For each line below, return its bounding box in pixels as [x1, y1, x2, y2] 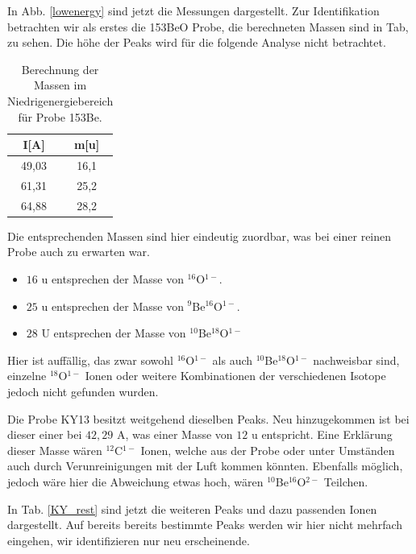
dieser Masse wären [7, 441, 102, 458]
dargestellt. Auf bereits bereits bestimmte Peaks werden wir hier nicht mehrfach [7, 516, 403, 533]
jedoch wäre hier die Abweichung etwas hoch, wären [7, 473, 264, 490]
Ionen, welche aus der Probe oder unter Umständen [140, 441, 395, 458]
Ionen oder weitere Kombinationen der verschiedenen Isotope [85, 367, 386, 384]
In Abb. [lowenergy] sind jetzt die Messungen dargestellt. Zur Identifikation [7, 2, 380, 19]
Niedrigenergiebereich [7, 92, 114, 109]
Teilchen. [323, 473, 368, 490]
